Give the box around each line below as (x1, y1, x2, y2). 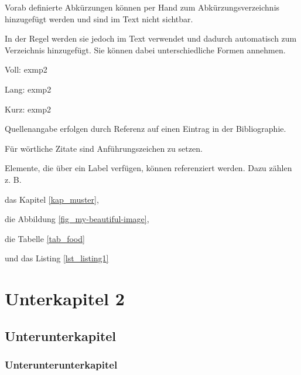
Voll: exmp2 (5, 63, 47, 76)
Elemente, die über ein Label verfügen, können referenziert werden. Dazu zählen (5, 162, 292, 174)
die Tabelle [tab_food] (5, 232, 85, 244)
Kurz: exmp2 (5, 103, 51, 115)
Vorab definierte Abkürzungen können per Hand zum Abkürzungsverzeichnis (5, 1, 280, 13)
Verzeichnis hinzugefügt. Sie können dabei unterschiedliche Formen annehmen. (5, 43, 286, 56)
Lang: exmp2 (5, 83, 52, 95)
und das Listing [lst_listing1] (5, 252, 109, 264)
